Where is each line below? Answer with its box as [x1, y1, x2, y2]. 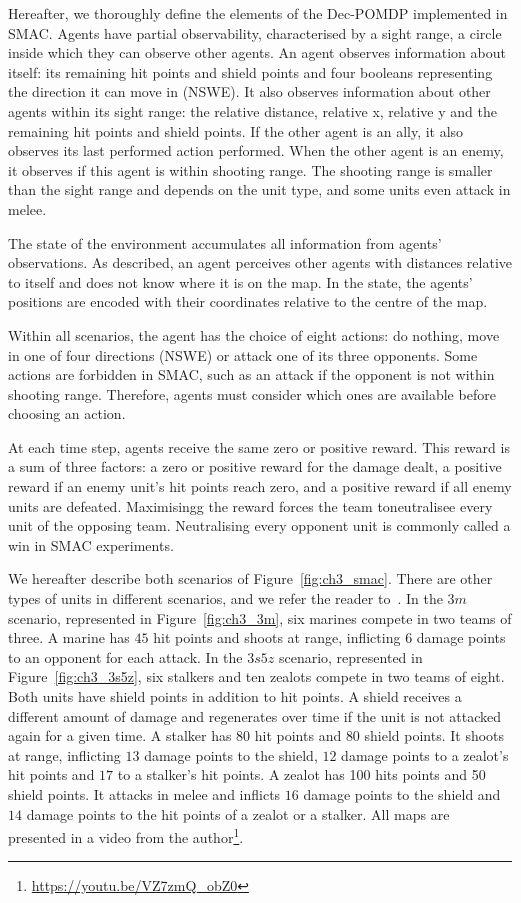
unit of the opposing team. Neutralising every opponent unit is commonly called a [8, 515, 511, 536]
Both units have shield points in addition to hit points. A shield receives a [8, 686, 462, 706]
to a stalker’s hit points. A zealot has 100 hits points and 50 [117, 764, 486, 785]
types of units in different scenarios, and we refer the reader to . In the [8, 588, 443, 609]
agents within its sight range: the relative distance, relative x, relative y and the [8, 100, 497, 121]
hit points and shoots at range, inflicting [153, 627, 401, 648]
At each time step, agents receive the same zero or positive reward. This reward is [8, 436, 510, 457]
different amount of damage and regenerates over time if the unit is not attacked [8, 705, 501, 726]
